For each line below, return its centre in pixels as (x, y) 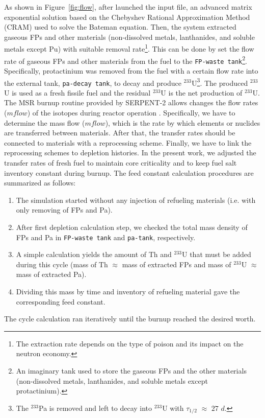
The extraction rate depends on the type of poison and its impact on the (130, 343)
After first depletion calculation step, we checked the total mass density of (132, 227)
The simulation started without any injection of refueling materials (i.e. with (136, 200)
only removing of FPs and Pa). (64, 210)
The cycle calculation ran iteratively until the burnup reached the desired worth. (130, 319)
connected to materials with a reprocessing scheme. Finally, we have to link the (128, 142)
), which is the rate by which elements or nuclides (183, 122)
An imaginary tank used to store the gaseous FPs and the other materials (131, 370)
